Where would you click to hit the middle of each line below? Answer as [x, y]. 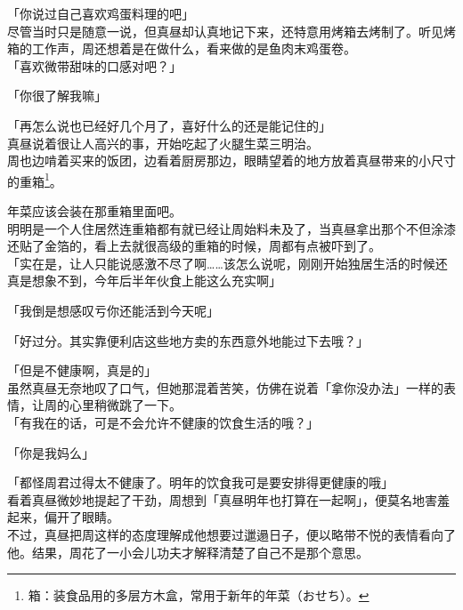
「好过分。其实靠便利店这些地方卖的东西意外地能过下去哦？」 [188, 340]
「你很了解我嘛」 [57, 96]
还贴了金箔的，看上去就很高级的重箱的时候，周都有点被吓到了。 [194, 246]
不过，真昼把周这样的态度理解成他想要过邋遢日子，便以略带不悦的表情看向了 [231, 534]
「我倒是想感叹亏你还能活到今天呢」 [113, 310]
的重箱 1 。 [35, 180]
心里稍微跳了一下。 [125, 405]
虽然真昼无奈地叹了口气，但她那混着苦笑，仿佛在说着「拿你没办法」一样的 [225, 387]
